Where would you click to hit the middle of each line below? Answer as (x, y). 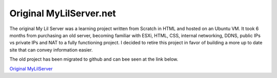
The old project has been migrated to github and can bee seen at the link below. (94, 59)
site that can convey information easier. (51, 50)
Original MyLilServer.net (63, 13)
